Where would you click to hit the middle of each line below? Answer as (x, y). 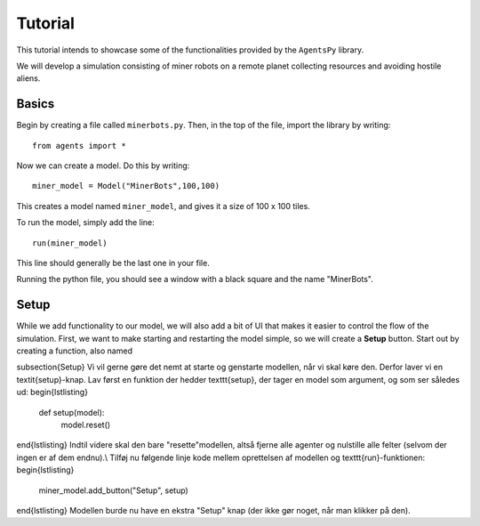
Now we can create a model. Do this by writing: (103, 166)
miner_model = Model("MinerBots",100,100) (126, 186)
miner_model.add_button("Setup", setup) (113, 490)
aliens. (28, 78)
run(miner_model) (70, 243)
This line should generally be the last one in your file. (113, 263)
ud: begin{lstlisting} (52, 392)
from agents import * (79, 146)
